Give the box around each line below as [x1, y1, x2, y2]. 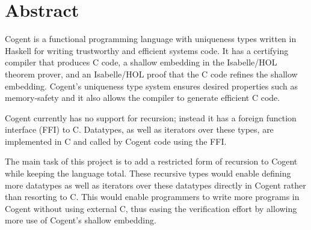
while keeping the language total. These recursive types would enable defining [5, 167, 291, 180]
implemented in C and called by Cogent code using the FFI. [5, 135, 227, 147]
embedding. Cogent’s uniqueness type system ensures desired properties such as [5, 79, 298, 92]
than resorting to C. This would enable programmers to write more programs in [5, 190, 300, 203]
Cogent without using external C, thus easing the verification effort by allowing [5, 202, 297, 214]
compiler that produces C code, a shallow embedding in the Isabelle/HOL [5, 56, 277, 68]
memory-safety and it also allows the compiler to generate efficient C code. [5, 91, 280, 104]
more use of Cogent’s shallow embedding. [5, 214, 156, 226]
